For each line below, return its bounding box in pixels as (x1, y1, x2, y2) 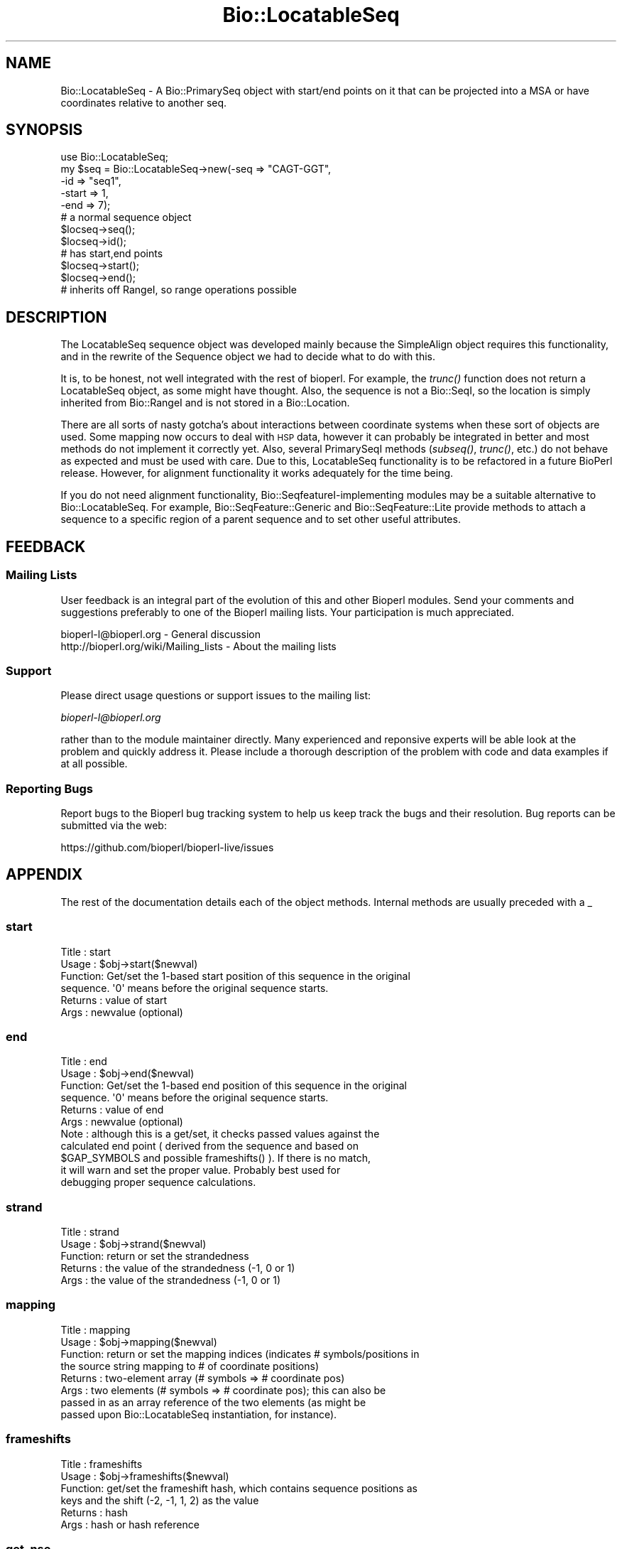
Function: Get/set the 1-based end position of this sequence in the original (60, 1079, 407, 1092)
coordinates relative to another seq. (60, 96, 227, 109)
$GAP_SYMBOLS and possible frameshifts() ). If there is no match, (60, 1152, 371, 1165)
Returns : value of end (60, 1103, 164, 1116)
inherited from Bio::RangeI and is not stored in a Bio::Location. (60, 396, 350, 409)
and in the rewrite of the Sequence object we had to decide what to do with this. (60, 350, 436, 363)
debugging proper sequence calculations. (60, 1176, 256, 1189)
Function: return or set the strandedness (60, 1250, 249, 1263)
